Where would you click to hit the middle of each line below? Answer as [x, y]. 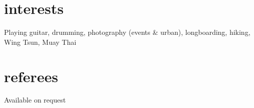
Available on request [35, 100]
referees [31, 76]
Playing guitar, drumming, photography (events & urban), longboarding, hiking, [127, 32]
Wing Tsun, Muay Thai [40, 42]
